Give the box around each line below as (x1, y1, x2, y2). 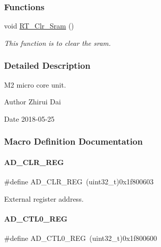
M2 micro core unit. (4, 79, 66, 90)
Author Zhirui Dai (4, 96, 61, 107)
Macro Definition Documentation (4, 135, 143, 148)
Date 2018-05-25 (4, 113, 55, 124)
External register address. (4, 193, 84, 204)
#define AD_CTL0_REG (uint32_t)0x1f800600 (4, 233, 157, 243)
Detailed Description (4, 59, 90, 72)
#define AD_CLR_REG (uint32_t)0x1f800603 (4, 176, 154, 187)
